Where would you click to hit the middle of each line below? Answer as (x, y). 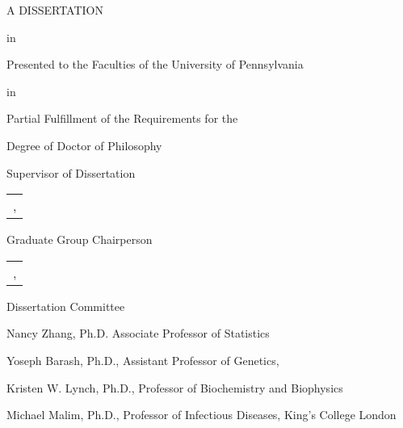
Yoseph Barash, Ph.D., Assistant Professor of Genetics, (143, 360)
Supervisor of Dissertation (71, 172)
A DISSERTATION (55, 10)
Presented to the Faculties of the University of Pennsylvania (155, 64)
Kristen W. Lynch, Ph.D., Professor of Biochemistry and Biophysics (175, 387)
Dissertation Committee (66, 306)
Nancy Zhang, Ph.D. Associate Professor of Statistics (138, 333)
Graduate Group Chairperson (80, 239)
